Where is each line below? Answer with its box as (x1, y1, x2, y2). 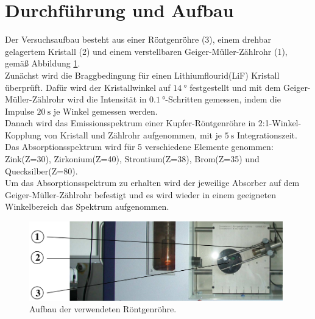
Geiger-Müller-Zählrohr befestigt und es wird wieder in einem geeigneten (5, 188, 276, 201)
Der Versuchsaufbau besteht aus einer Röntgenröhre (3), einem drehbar (5, 33, 271, 46)
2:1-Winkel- (258, 116, 302, 129)
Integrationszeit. (237, 128, 297, 141)
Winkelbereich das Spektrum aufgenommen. (5, 200, 169, 213)
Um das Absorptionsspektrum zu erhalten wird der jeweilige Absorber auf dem (5, 176, 300, 189)
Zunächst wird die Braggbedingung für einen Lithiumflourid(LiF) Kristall (5, 68, 280, 81)
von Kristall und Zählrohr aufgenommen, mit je (44, 128, 222, 141)
